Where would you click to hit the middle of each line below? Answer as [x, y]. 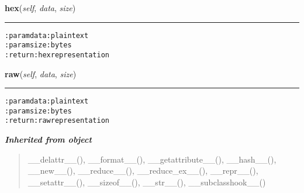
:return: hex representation [57, 55]
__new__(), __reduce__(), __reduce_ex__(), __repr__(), [143, 170]
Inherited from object [48, 139]
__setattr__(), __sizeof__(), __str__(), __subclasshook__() [147, 182]
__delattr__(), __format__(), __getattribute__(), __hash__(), [152, 159]
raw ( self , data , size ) [41, 73]
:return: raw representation [57, 121]
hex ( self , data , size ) [40, 8]
